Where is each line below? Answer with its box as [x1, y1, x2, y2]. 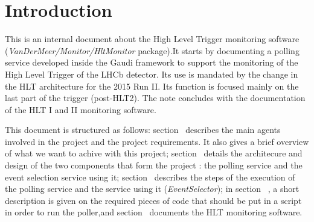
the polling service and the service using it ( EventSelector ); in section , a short [5, 182, 300, 195]
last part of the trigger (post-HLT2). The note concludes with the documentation [5, 91, 306, 104]
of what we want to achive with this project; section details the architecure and [5, 147, 303, 159]
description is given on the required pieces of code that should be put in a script [5, 194, 302, 206]
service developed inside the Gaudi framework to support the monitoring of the [5, 56, 298, 69]
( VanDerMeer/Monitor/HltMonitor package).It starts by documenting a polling [5, 44, 300, 57]
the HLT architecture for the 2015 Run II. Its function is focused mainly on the [5, 79, 299, 92]
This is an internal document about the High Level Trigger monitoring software [5, 32, 300, 45]
